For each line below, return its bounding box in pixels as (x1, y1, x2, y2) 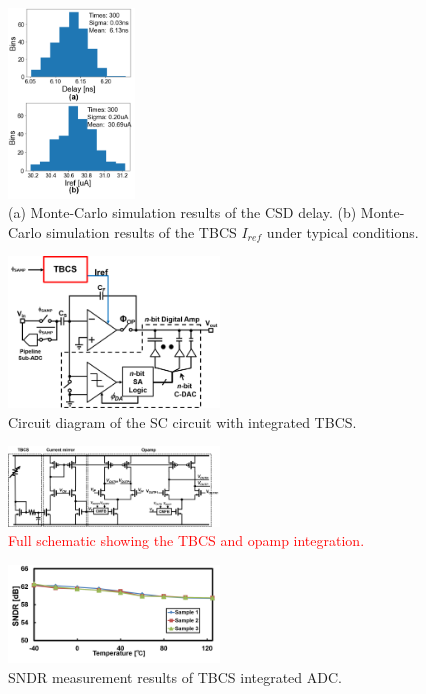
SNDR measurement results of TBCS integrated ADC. (8, 666, 342, 687)
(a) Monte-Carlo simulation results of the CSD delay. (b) (8, 202, 357, 223)
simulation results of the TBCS (46, 221, 237, 242)
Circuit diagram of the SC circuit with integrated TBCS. (8, 411, 357, 432)
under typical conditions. (266, 221, 419, 242)
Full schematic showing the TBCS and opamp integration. (8, 530, 365, 551)
